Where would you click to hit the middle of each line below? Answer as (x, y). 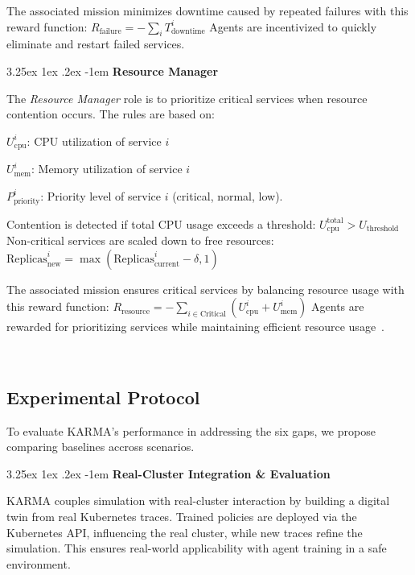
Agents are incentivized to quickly (293, 26)
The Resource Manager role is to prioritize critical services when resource (187, 98)
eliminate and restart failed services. (96, 44)
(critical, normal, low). (228, 195)
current (167, 265)
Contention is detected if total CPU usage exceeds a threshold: (161, 223)
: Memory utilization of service (107, 169)
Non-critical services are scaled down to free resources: (140, 240)
